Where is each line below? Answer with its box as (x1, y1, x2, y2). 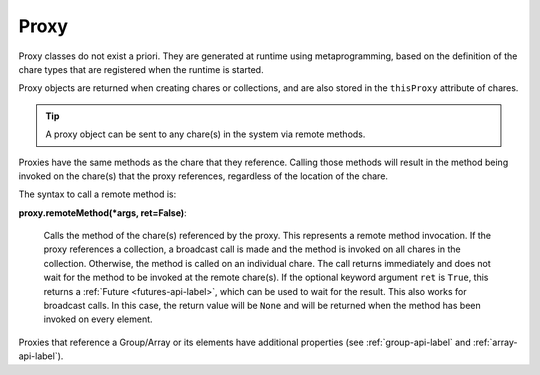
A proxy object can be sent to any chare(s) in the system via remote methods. (45, 128, 366, 140)
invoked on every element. (43, 313, 154, 325)
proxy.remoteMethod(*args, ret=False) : (18, 206, 187, 219)
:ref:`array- (472, 336, 518, 348)
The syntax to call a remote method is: (18, 188, 177, 200)
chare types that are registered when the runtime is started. (18, 63, 264, 75)
